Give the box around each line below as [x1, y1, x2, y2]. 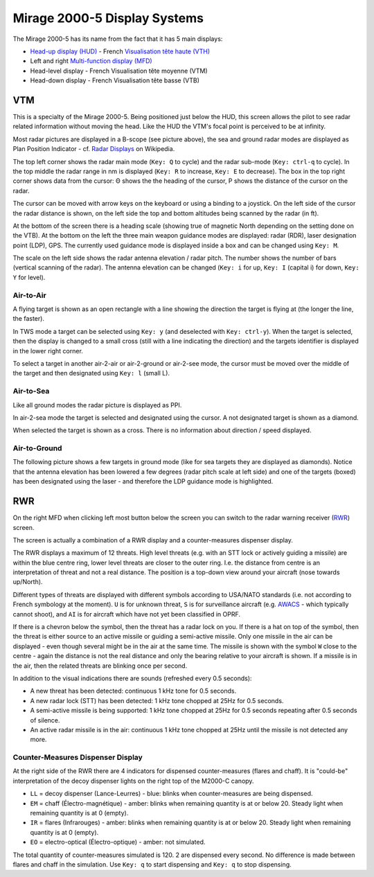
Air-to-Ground [12, 443, 62, 453]
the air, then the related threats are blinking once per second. [12, 662, 188, 670]
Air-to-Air [12, 290, 46, 300]
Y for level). [12, 273, 46, 281]
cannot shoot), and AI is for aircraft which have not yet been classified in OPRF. [12, 610, 241, 618]
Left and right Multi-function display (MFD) [30, 57, 152, 65]
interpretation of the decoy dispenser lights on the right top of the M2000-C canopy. [12, 777, 254, 785]
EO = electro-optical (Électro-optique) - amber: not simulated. [30, 838, 206, 847]
